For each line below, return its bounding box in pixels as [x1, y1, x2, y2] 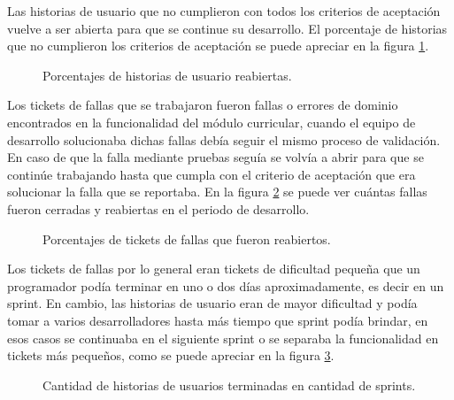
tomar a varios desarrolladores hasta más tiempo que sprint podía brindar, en [7, 311, 428, 329]
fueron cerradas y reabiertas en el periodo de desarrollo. [7, 199, 310, 218]
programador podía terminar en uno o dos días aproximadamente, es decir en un [7, 276, 444, 295]
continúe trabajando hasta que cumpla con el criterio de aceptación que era [7, 165, 416, 183]
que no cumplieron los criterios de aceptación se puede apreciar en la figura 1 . [7, 36, 429, 55]
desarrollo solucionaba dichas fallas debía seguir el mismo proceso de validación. [7, 130, 441, 149]
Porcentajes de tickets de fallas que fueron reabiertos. [42, 229, 331, 248]
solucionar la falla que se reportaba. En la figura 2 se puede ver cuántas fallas [7, 182, 427, 201]
